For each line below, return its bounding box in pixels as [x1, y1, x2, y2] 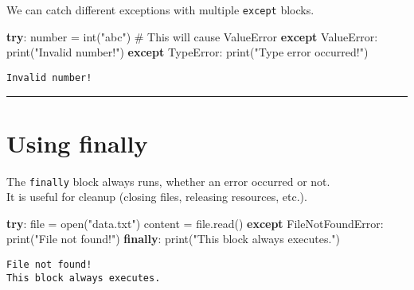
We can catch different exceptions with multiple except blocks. [6, 2, 314, 17]
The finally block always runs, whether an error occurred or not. [6, 172, 330, 189]
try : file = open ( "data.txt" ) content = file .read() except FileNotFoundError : [6, 215, 384, 231]
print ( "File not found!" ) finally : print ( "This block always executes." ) [6, 230, 341, 247]
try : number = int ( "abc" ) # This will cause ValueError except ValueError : [6, 28, 378, 44]
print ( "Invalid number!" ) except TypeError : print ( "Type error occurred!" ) [6, 44, 369, 60]
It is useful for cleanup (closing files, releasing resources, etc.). [6, 188, 307, 205]
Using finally [6, 126, 148, 159]
